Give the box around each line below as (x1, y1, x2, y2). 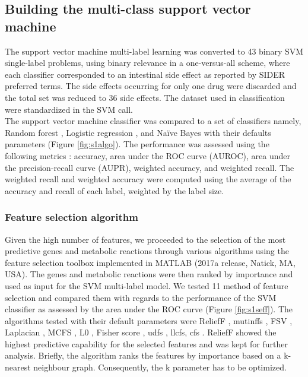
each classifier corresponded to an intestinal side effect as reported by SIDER (5, 68, 285, 80)
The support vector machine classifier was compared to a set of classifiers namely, (5, 115, 301, 127)
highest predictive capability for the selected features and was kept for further (5, 337, 288, 350)
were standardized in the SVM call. (5, 103, 133, 115)
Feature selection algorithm (5, 210, 138, 224)
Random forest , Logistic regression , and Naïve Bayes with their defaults (5, 126, 271, 138)
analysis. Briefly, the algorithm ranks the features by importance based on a (5, 349, 281, 362)
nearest (5, 361, 31, 373)
